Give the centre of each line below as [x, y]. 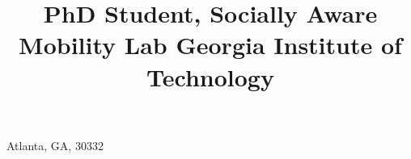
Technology [210, 76]
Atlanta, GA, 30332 [55, 145]
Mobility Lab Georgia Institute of [210, 45]
